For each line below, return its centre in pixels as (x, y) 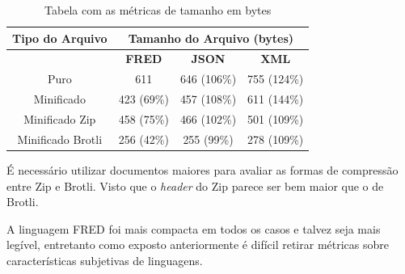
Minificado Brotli (60, 139)
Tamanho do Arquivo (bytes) (211, 38)
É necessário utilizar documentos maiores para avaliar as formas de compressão (202, 169)
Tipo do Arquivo (60, 38)
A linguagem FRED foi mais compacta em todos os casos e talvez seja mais (194, 228)
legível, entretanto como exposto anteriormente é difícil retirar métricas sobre (198, 244)
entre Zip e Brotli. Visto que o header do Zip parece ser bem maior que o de (195, 185)
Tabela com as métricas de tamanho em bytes (158, 10)
